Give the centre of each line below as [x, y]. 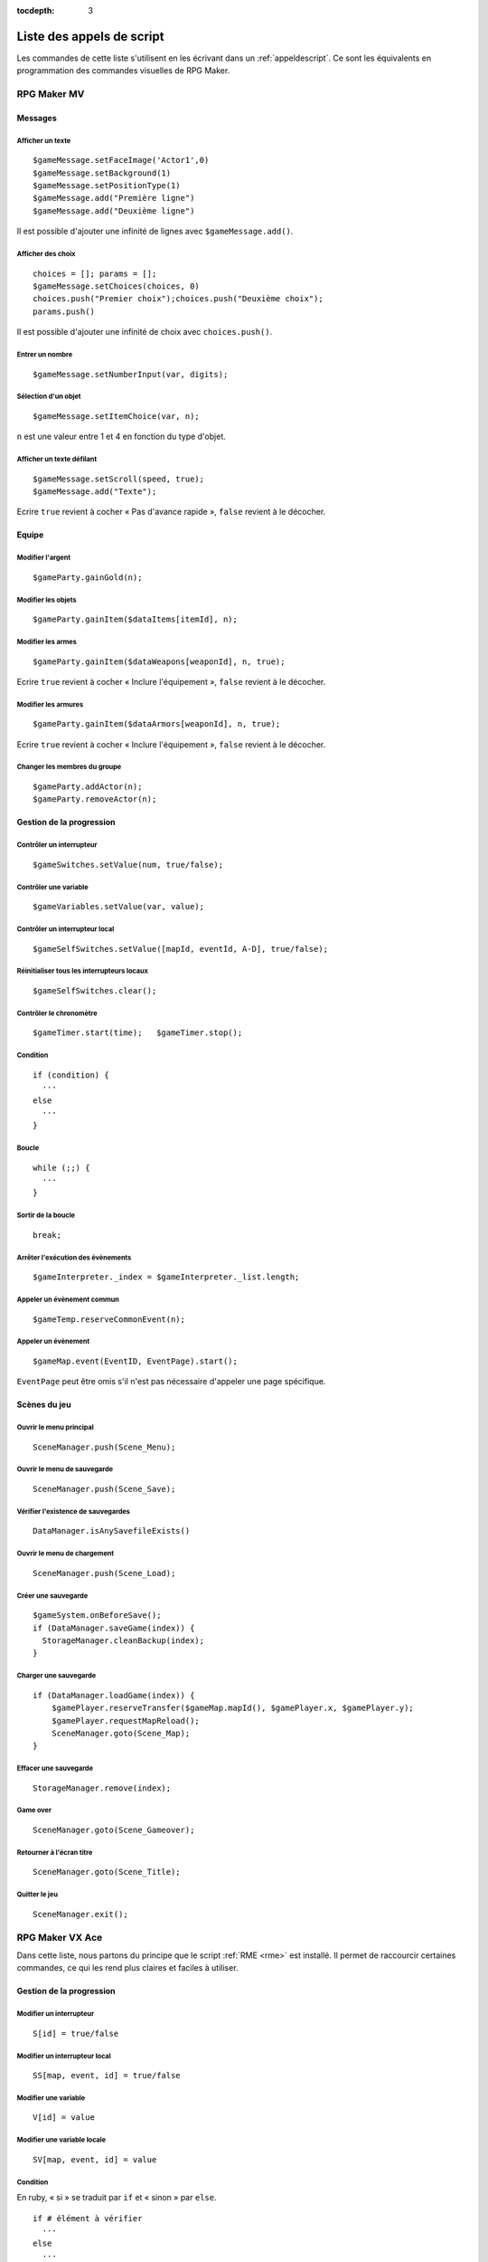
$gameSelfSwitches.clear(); [95, 990]
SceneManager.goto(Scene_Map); [121, 1733]
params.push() [64, 311]
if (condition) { [71, 1075]
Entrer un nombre [45, 354]
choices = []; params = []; [95, 273]
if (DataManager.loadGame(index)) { [114, 1695]
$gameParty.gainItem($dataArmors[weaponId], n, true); [157, 724]
